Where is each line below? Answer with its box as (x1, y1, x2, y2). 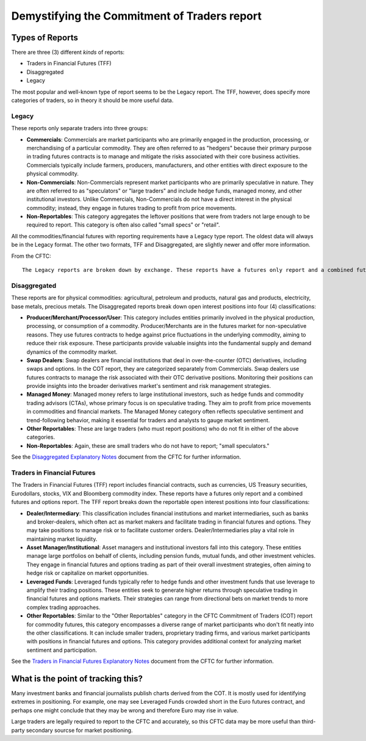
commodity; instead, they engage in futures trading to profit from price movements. (26, 204, 237, 211)
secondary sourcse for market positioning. (26, 726, 133, 734)
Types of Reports (11, 32, 79, 43)
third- (301, 718, 316, 725)
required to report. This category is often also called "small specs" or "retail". (26, 221, 220, 228)
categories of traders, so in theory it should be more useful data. (11, 97, 174, 104)
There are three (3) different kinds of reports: (11, 49, 125, 56)
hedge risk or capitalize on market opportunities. (26, 569, 149, 577)
